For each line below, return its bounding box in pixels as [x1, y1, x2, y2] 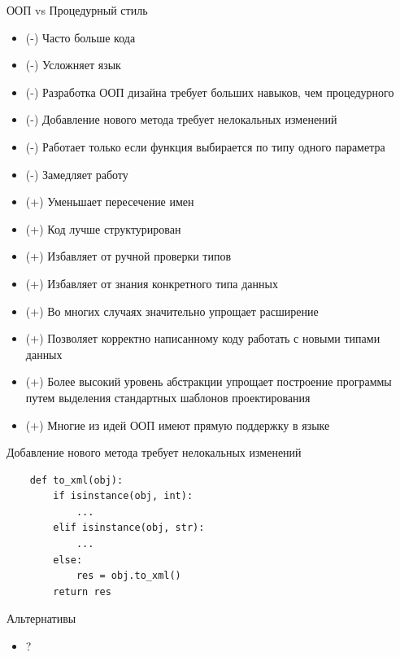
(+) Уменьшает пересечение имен [25, 193, 194, 210]
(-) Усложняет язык [25, 56, 121, 73]
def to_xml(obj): [29, 474, 124, 486]
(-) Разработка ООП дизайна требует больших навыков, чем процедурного [25, 83, 394, 100]
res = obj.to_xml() [76, 570, 181, 582]
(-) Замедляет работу [25, 165, 128, 182]
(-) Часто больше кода [25, 28, 136, 46]
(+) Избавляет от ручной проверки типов [25, 247, 232, 265]
